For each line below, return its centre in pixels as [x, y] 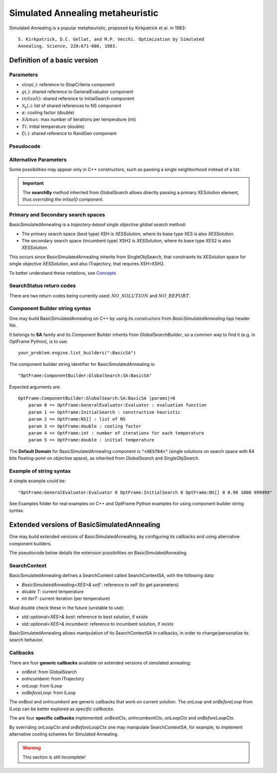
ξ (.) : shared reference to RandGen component [69, 133]
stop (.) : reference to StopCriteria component [68, 85]
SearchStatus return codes [43, 286]
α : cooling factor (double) [48, 112]
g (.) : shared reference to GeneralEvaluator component [78, 92]
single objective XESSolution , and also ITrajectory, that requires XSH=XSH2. [87, 264]
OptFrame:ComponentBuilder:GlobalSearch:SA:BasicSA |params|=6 [97, 398]
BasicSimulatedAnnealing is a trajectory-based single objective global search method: [98, 224]
